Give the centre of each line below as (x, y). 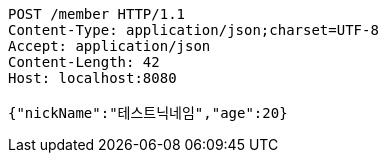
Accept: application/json (109, 46)
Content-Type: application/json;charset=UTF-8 (193, 30)
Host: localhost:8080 (92, 78)
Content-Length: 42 (84, 62)
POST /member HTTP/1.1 (97, 14)
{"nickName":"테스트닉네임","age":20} (148, 113)
